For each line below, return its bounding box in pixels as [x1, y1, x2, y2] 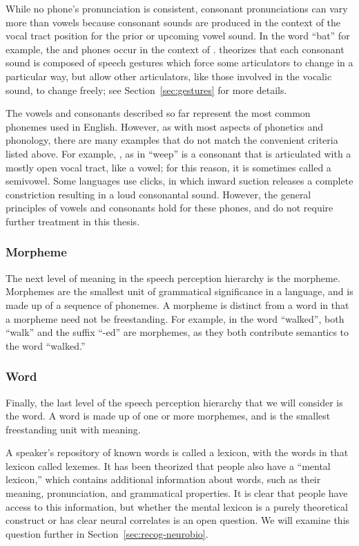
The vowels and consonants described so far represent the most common [6, 106, 311, 120]
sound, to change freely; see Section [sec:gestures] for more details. [6, 82, 287, 97]
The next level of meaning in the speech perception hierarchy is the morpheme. [6, 270, 340, 285]
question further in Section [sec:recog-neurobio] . [6, 526, 208, 540]
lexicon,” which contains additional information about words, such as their [6, 472, 321, 487]
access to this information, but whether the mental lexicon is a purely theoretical [6, 499, 348, 514]
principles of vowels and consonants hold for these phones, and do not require [6, 200, 333, 215]
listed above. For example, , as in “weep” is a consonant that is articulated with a [6, 146, 351, 160]
